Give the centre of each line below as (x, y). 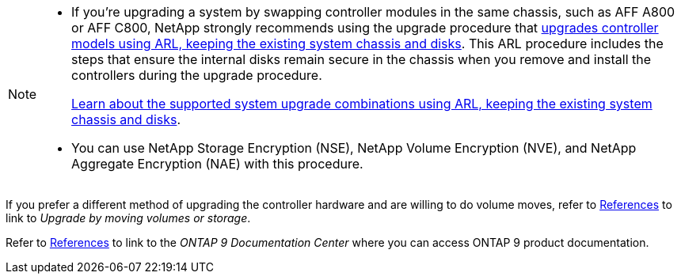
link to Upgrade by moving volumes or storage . (128, 218)
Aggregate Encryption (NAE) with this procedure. (217, 164)
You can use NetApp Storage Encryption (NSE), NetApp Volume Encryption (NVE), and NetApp (354, 148)
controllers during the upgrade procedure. (197, 75)
